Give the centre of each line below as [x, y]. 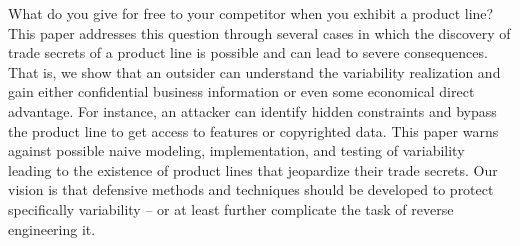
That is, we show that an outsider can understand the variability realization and [254, 71]
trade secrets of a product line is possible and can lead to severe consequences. [248, 52]
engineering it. [52, 228]
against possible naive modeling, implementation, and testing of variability [236, 150]
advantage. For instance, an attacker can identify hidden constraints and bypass [252, 110]
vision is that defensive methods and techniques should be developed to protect [251, 189]
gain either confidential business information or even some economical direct [241, 91]
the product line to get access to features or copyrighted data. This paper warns [253, 130]
